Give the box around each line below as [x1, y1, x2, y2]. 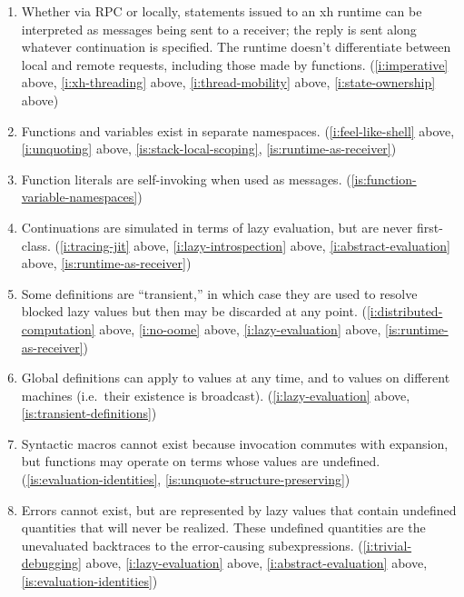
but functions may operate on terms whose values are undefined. [21, 452, 380, 471]
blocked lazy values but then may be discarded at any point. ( [21, 302, 367, 321]
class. [21, 235, 51, 254]
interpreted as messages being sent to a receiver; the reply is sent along [21, 19, 417, 38]
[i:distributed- [366, 302, 443, 321]
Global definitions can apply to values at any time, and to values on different [21, 368, 450, 387]
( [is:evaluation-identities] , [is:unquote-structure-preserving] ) [21, 470, 350, 489]
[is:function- [350, 169, 417, 188]
